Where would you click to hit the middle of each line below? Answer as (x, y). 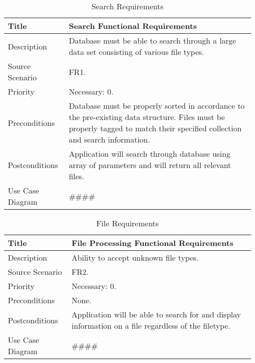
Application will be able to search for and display (156, 314)
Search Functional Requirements (133, 26)
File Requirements (127, 223)
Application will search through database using (150, 154)
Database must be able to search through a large (153, 40)
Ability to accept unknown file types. (135, 257)
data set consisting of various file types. (137, 52)
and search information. (109, 139)
